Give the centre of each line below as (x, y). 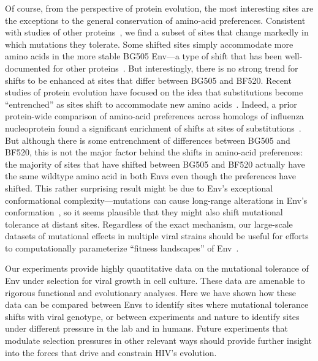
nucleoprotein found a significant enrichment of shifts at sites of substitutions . (153, 128)
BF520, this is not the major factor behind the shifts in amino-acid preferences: (154, 152)
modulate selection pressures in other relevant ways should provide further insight (158, 341)
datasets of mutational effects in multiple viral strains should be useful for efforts (157, 236)
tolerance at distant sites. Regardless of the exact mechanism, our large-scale (149, 224)
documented (28, 68)
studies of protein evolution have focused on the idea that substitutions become (154, 92)
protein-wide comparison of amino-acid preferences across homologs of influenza (154, 116)
